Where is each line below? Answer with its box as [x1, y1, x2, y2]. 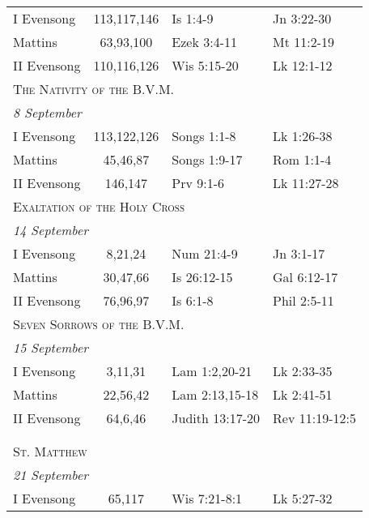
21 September [13, 465, 89, 484]
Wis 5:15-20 [172, 56, 239, 75]
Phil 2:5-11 [273, 291, 334, 310]
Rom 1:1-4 [273, 150, 332, 169]
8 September [13, 103, 82, 122]
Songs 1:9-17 [172, 150, 243, 169]
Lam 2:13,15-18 [172, 385, 259, 404]
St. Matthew [13, 442, 87, 460]
